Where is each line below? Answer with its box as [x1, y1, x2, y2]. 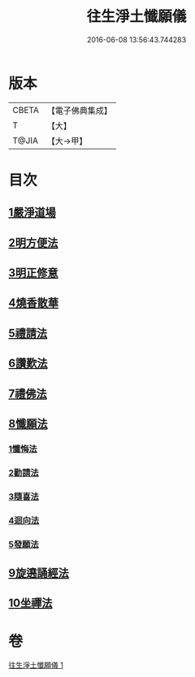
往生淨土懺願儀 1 [8, 660, 63, 670]
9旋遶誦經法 [8, 566, 69, 579]
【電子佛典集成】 [46, 105, 112, 116]
